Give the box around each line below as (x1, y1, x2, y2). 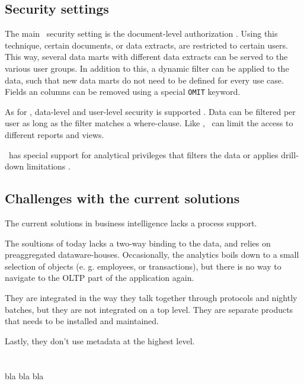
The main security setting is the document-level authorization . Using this (5, 27, 278, 40)
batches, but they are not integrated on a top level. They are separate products (5, 303, 293, 315)
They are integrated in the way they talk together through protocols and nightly (5, 291, 297, 303)
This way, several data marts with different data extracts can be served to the (5, 50, 288, 63)
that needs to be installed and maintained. (5, 315, 159, 327)
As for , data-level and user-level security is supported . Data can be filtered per (5, 105, 296, 117)
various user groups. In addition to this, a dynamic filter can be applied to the (5, 62, 289, 74)
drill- (281, 148, 299, 161)
